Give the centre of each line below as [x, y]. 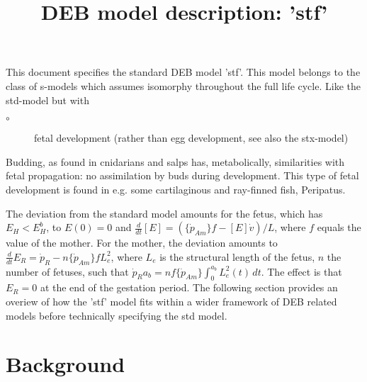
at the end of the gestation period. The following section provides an [189, 287]
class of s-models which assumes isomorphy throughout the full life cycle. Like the [183, 85]
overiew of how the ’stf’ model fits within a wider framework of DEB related [171, 301]
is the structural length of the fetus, [237, 256]
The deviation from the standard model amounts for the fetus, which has [164, 213]
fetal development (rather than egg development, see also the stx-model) [191, 138]
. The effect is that [301, 271]
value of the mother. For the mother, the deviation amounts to [142, 243]
